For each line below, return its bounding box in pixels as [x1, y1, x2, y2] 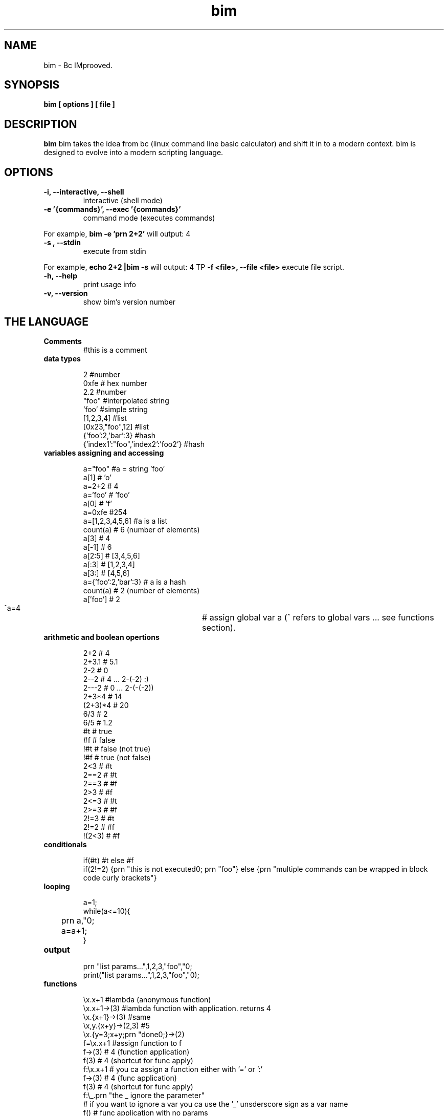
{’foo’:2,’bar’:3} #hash [83, 431, 156, 440]
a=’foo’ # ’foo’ [83, 490, 130, 499]
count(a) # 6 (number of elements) [83, 525, 200, 534]
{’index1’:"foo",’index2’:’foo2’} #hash [83, 439, 205, 448]
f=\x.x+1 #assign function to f [83, 1038, 182, 1047]
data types [43, 354, 81, 363]
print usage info [83, 280, 136, 289]
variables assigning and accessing [43, 448, 164, 457]
